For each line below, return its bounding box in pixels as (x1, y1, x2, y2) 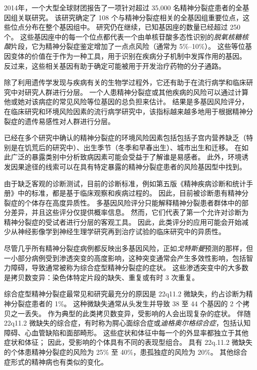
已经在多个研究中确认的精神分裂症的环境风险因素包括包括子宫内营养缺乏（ (4, 132, 246, 143)
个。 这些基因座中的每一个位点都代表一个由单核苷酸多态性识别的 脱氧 (4, 31, 228, 41)
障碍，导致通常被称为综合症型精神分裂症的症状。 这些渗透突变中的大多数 (10, 262, 249, 273)
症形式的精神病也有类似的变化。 (4, 356, 108, 367)
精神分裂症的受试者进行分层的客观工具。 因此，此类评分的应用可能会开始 (4, 216, 242, 227)
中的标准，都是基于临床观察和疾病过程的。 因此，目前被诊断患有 (17, 188, 228, 198)
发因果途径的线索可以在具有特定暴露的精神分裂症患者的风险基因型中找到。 (4, 161, 246, 171)
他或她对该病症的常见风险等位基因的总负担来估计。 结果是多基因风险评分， (4, 96, 249, 107)
